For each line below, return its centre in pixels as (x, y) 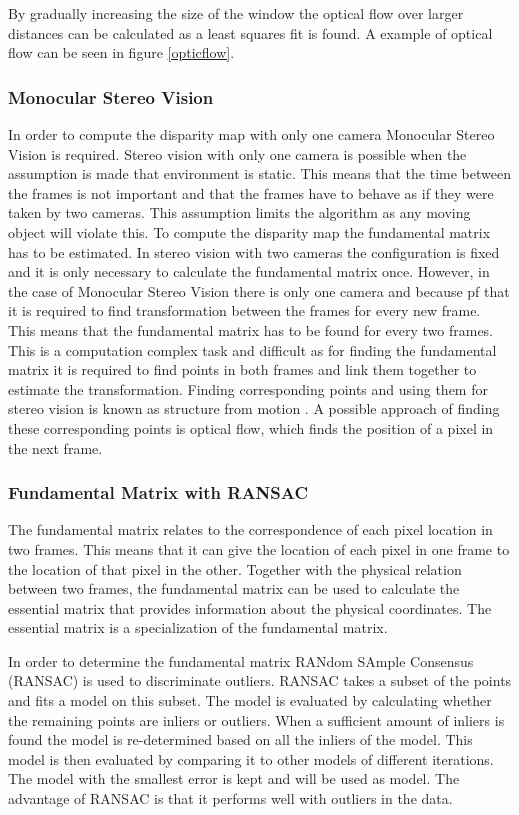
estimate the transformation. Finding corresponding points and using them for (248, 388)
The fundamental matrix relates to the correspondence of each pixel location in (250, 529)
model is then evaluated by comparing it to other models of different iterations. (251, 758)
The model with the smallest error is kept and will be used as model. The (234, 778)
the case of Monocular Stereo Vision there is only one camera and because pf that (259, 290)
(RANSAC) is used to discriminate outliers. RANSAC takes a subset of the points (260, 680)
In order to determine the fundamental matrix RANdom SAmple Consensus (241, 660)
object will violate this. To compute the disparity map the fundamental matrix (249, 231)
